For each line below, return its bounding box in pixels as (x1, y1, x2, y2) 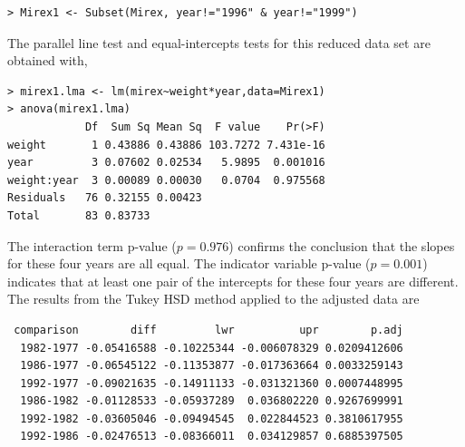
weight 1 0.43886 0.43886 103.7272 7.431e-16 (7, 138, 325, 151)
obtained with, (7, 51, 88, 70)
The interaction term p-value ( (7, 236, 177, 255)
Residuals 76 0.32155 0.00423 (7, 191, 202, 205)
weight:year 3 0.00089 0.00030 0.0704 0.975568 (7, 173, 325, 187)
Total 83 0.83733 (7, 209, 150, 222)
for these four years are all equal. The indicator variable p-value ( (7, 254, 371, 273)
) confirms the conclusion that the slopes (228, 236, 455, 255)
